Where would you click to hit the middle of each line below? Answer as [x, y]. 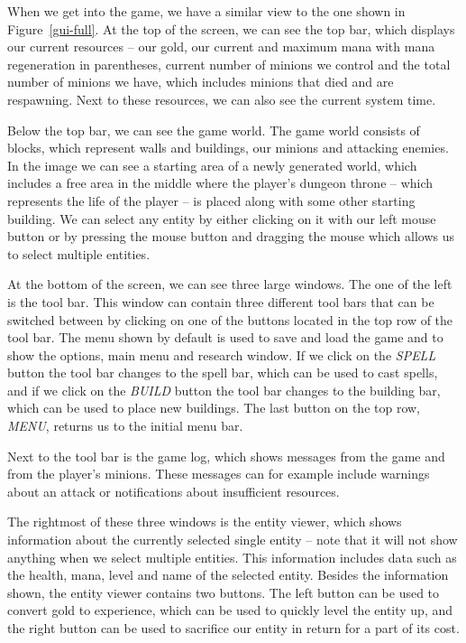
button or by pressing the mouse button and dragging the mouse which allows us [231, 236]
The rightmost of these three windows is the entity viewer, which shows [205, 522]
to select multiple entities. [79, 253]
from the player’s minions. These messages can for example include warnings [219, 474]
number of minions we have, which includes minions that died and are [201, 82]
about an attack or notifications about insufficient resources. [174, 491]
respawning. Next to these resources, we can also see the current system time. [222, 99]
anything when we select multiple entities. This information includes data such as [232, 557]
